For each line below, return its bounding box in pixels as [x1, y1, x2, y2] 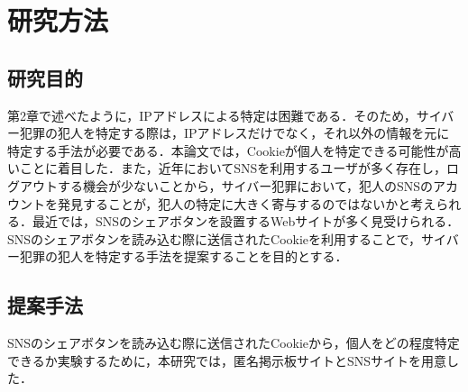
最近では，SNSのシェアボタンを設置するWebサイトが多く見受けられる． [32, 212, 460, 231]
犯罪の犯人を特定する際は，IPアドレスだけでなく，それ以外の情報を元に [19, 123, 450, 142]
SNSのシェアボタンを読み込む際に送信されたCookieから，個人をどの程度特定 [7, 333, 460, 352]
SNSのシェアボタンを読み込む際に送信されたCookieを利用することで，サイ [7, 229, 446, 248]
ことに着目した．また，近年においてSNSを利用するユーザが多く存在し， [19, 159, 447, 178]
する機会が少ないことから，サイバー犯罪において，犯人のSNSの [57, 176, 433, 195]
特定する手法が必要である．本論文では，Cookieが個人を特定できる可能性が [7, 141, 449, 160]
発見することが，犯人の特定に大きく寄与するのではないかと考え [57, 194, 436, 213]
